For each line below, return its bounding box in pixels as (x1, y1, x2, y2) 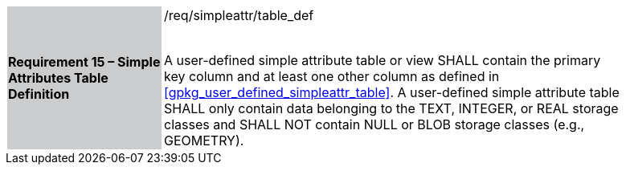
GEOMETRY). (164, 132, 244, 149)
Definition (8, 86, 70, 102)
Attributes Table (8, 70, 108, 86)
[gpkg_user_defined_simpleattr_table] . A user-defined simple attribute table (164, 84, 620, 100)
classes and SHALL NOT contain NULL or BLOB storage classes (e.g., (164, 116, 585, 132)
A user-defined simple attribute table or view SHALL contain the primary (164, 52, 601, 68)
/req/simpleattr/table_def (164, 7, 314, 23)
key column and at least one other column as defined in (164, 68, 500, 84)
